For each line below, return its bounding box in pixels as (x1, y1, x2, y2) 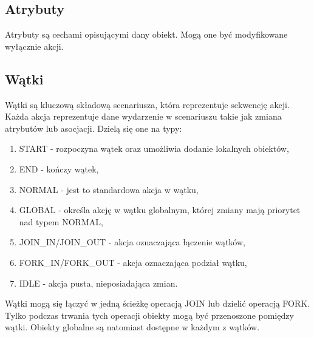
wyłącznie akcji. (5, 39, 64, 52)
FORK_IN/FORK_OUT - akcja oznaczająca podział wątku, (19, 256, 247, 268)
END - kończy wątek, (19, 162, 99, 175)
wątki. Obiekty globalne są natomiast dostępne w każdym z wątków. (5, 321, 260, 333)
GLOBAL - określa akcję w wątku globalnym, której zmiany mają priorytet (19, 203, 301, 216)
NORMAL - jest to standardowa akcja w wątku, (19, 183, 199, 196)
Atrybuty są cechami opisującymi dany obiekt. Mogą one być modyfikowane (5, 28, 288, 41)
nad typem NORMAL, (19, 215, 103, 228)
